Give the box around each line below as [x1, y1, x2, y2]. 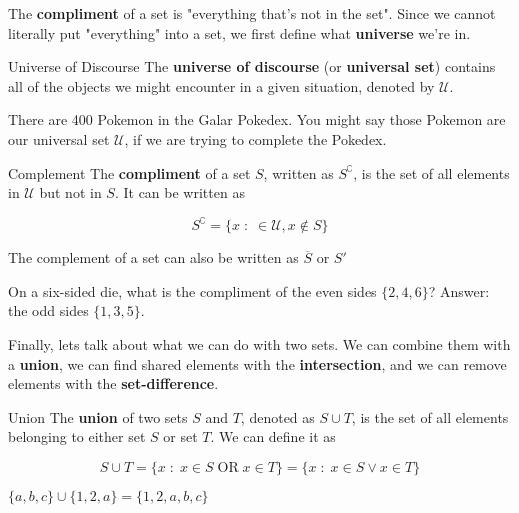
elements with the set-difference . [8, 373, 219, 394]
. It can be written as [114, 182, 245, 203]
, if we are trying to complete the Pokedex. [124, 128, 387, 149]
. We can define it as [210, 426, 336, 447]
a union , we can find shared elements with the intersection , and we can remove [8, 353, 507, 374]
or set [163, 426, 198, 447]
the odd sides [8, 300, 89, 321]
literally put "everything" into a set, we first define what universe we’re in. [8, 22, 471, 43]
